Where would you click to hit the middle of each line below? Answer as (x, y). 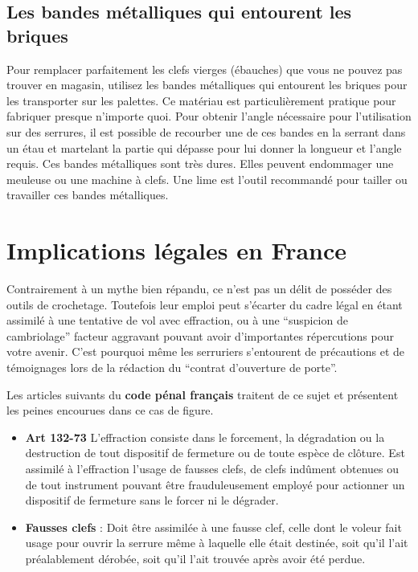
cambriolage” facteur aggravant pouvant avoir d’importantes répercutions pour (200, 335)
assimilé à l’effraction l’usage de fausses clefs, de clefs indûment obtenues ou (212, 468)
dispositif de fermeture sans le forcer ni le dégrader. (152, 500)
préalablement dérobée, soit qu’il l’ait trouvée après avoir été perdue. (195, 558)
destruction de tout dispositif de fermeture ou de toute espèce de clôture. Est (215, 453)
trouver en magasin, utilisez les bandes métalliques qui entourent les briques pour (207, 85)
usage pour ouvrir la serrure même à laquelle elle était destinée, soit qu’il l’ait (217, 543)
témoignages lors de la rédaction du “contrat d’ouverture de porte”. (172, 368)
